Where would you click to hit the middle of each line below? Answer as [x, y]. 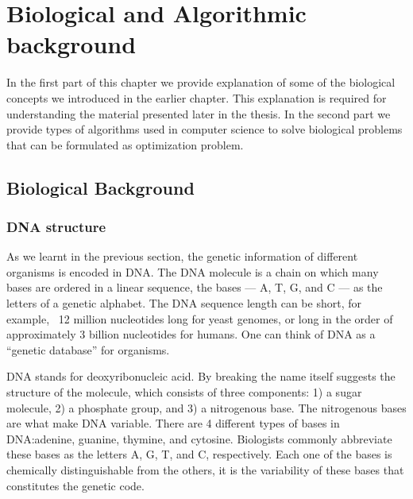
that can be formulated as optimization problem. [125, 144]
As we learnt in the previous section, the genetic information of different [182, 256]
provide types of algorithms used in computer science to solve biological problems [205, 129]
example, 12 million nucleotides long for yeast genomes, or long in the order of [200, 318]
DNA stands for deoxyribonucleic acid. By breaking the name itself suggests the [201, 376]
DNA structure [56, 226]
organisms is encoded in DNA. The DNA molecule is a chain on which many [193, 271]
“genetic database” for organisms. [88, 349]
